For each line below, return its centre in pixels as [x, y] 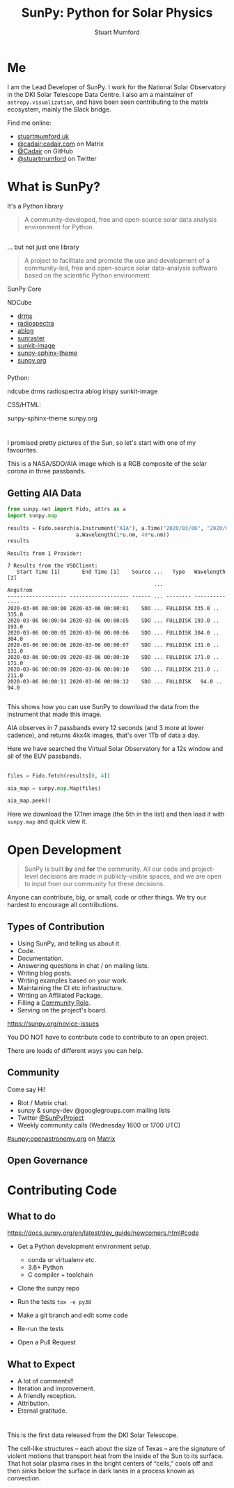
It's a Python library [36, 206]
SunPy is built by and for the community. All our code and [107, 869]
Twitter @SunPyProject [50, 1118]
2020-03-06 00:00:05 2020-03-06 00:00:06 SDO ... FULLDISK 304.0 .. [113, 633]
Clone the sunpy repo [48, 1289]
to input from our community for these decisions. [94, 884]
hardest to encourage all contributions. [63, 905]
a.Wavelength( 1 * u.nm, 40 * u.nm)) [123, 535]
